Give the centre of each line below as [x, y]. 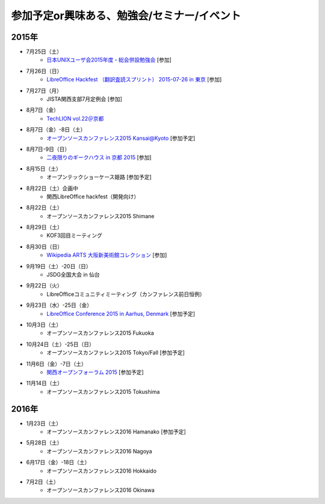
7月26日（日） [44, 71]
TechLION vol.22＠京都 [75, 118]
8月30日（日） [45, 247]
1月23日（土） [44, 423]
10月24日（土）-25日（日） [60, 344]
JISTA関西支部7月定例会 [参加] [85, 99]
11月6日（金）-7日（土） [57, 364]
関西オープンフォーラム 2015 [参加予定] [95, 372]
